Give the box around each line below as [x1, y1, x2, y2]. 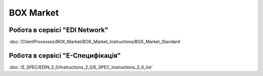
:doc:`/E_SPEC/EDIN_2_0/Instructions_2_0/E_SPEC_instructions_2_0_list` [9, 64, 153, 70]
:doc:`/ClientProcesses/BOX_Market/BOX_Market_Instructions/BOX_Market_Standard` [9, 39, 182, 45]
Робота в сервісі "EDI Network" [9, 26, 109, 34]
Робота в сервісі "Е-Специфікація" [9, 51, 121, 59]
